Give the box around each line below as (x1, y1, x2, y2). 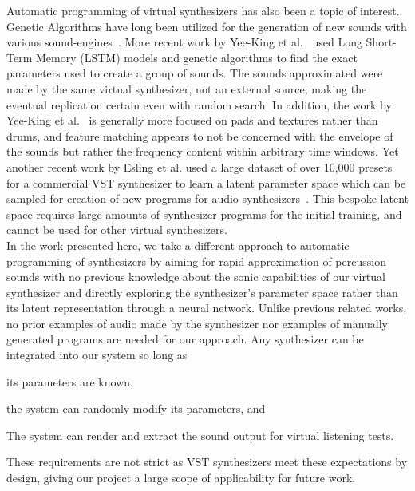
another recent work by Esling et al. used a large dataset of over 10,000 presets (6, 158, 393, 175)
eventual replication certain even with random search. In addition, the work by (6, 96, 392, 113)
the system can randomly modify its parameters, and (6, 400, 266, 417)
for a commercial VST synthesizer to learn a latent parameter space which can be (6, 174, 406, 191)
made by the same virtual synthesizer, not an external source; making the (6, 80, 367, 97)
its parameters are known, (6, 373, 133, 390)
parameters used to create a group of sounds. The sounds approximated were (6, 65, 383, 81)
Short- (366, 34, 397, 50)
